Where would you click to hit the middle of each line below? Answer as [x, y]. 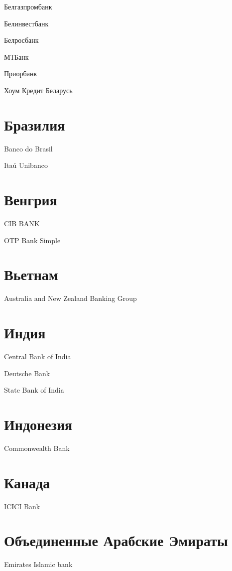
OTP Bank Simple [32, 240]
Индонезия [38, 424]
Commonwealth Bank [37, 448]
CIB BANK [22, 223]
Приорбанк [21, 73]
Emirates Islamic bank [38, 564]
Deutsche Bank [27, 373]
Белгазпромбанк [28, 6]
